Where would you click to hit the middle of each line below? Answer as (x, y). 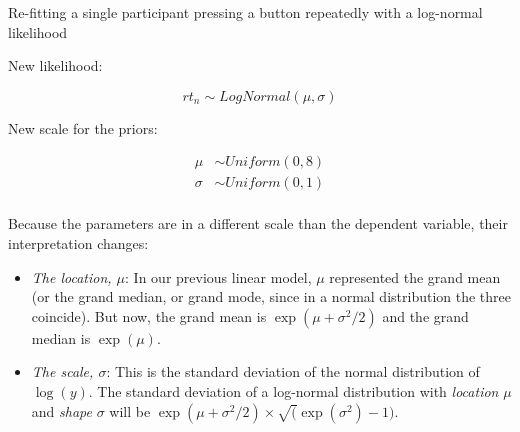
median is (61, 337)
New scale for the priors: (83, 127)
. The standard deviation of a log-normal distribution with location (293, 391)
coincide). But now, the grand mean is (149, 315)
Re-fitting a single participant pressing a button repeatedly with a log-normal (245, 12)
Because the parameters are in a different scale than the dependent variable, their (258, 223)
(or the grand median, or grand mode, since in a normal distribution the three (271, 296)
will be (130, 410)
